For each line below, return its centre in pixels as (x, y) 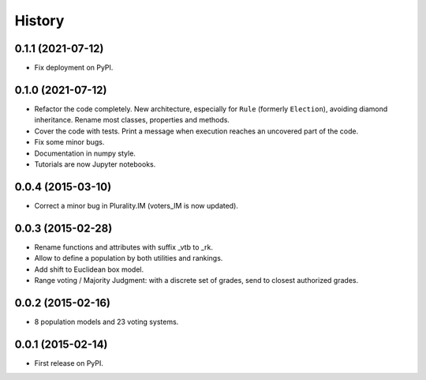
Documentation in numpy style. (85, 153)
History (39, 21)
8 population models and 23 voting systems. (106, 322)
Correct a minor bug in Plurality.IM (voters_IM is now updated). (136, 205)
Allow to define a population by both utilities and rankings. (129, 258)
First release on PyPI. (69, 363)
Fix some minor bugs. (69, 142)
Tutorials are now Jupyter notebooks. (95, 164)
